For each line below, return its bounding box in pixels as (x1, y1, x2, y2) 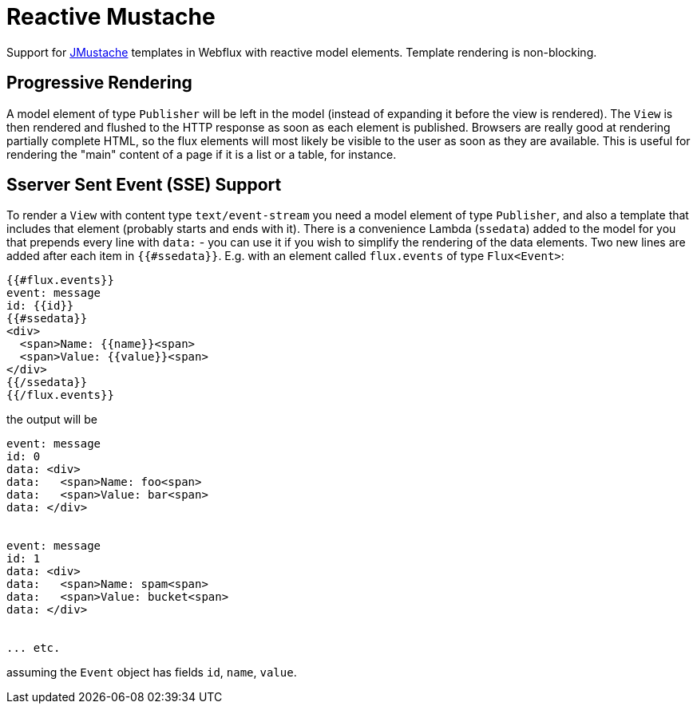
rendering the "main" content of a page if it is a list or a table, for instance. (6, 147, 397, 161)
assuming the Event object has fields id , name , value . (6, 665, 297, 680)
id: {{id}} (6, 299, 74, 313)
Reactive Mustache (6, 3, 216, 30)
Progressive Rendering (6, 73, 192, 93)
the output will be (6, 412, 97, 427)
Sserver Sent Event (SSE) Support (6, 175, 282, 195)
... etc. (6, 641, 61, 655)
